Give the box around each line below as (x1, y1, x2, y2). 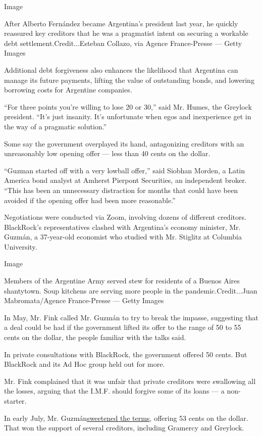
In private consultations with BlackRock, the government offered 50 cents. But (4, 349, 247, 359)
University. (4, 241, 37, 252)
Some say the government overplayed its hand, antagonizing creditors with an (4, 138, 244, 149)
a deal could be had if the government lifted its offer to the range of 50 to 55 (4, 322, 241, 332)
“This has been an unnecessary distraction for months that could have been (4, 184, 238, 195)
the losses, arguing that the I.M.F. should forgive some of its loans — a (4, 385, 225, 396)
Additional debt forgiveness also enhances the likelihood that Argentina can (4, 64, 238, 75)
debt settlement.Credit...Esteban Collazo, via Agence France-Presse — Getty (4, 37, 242, 48)
